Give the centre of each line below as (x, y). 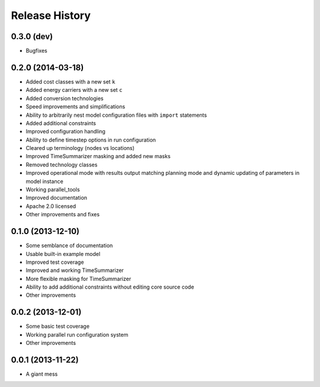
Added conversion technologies (65, 98)
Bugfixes (36, 51)
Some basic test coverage (58, 327)
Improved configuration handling (66, 132)
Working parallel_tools (53, 190)
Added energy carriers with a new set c (74, 90)
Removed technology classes (62, 164)
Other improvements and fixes (63, 215)
